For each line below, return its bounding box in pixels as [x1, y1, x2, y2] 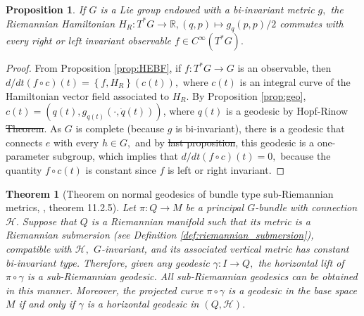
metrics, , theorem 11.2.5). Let [6, 200, 136, 215]
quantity [6, 162, 42, 177]
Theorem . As [6, 121, 62, 136]
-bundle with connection [255, 200, 358, 215]
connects [6, 134, 43, 149]
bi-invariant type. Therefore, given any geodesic [6, 255, 210, 270]
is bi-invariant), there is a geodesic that [175, 121, 345, 136]
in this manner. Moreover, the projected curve [6, 282, 203, 297]
